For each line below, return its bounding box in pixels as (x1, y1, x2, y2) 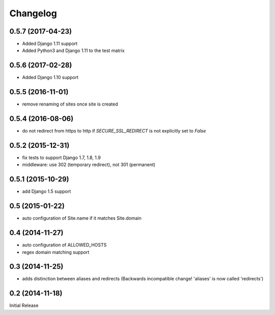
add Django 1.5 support (22, 189, 71, 195)
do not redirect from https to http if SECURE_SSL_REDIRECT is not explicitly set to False (22, 128, 206, 134)
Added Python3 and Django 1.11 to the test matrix (22, 47, 125, 54)
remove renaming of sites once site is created (22, 101, 118, 107)
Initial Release (9, 302, 39, 308)
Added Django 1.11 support (22, 41, 78, 47)
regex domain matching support (22, 249, 90, 255)
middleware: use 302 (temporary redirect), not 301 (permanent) (22, 162, 155, 168)
